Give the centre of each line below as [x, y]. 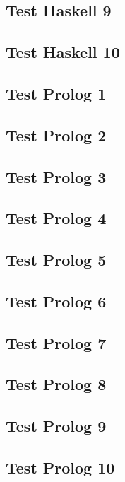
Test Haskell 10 [63, 52]
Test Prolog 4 [56, 218]
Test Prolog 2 [56, 135]
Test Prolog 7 [56, 342]
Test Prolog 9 [56, 426]
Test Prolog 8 [56, 384]
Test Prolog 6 [56, 301]
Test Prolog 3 [56, 176]
